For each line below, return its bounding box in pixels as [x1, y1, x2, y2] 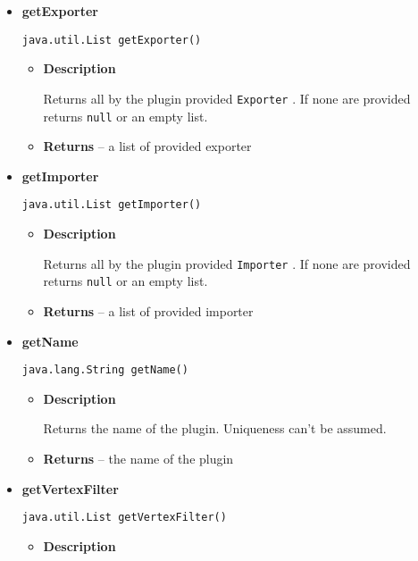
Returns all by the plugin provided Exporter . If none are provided [43, 88, 411, 107]
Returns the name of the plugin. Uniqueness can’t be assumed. [43, 419, 387, 438]
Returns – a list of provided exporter [43, 137, 252, 155]
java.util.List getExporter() [21, 33, 202, 46]
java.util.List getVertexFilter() [21, 511, 227, 524]
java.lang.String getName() [21, 364, 188, 377]
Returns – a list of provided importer [43, 301, 254, 320]
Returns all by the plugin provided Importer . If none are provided [43, 254, 411, 272]
